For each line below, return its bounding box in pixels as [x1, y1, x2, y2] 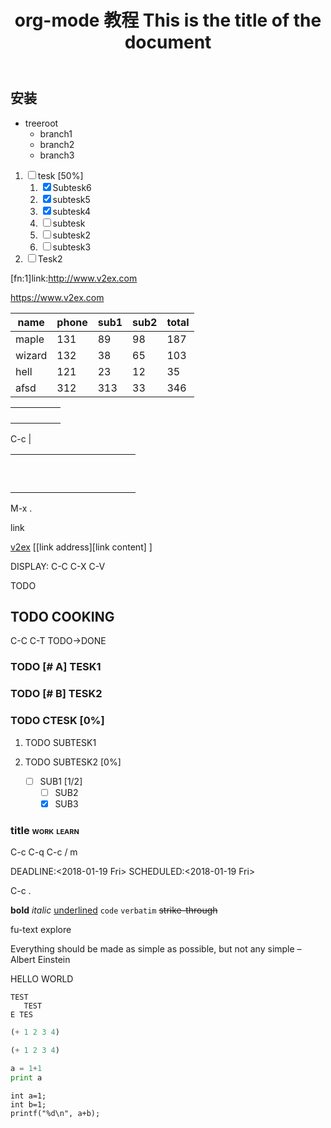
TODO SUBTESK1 [24, 736, 97, 748]
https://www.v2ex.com [10, 291, 105, 303]
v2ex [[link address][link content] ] [10, 541, 153, 553]
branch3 [39, 149, 75, 161]
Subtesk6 [52, 181, 92, 193]
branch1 [39, 127, 73, 140]
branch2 [39, 138, 75, 150]
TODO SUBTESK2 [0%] [24, 756, 122, 768]
